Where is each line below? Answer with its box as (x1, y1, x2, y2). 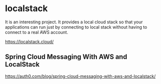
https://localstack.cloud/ (5, 38, 54, 44)
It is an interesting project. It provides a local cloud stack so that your (5, 19, 143, 25)
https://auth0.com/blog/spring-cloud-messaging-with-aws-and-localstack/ (5, 73, 156, 79)
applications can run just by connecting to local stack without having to (5, 24, 147, 30)
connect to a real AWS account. (5, 29, 68, 35)
